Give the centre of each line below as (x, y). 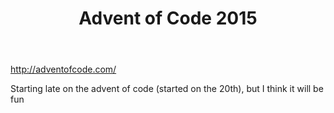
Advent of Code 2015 (168, 18)
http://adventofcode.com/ (63, 69)
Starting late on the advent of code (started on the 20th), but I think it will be (167, 89)
